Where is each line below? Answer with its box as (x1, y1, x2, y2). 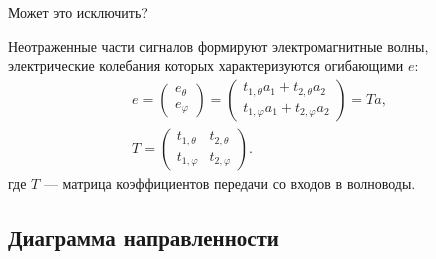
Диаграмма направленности (8, 221, 279, 252)
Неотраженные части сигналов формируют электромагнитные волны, (8, 35, 429, 56)
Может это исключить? (8, 2, 148, 22)
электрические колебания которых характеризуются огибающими (8, 55, 404, 76)
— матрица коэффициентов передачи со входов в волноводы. (43, 172, 416, 193)
